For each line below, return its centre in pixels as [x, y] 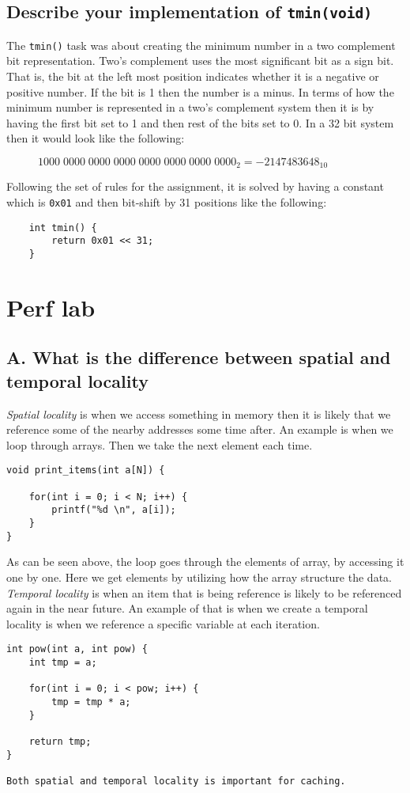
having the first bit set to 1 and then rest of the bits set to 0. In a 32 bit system [200, 122]
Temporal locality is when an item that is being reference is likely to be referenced [204, 592]
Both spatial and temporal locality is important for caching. [176, 781]
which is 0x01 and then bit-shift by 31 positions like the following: [167, 202]
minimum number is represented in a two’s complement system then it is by [190, 107]
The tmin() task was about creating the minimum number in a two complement [201, 45]
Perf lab [51, 307]
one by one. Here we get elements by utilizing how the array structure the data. [199, 577]
